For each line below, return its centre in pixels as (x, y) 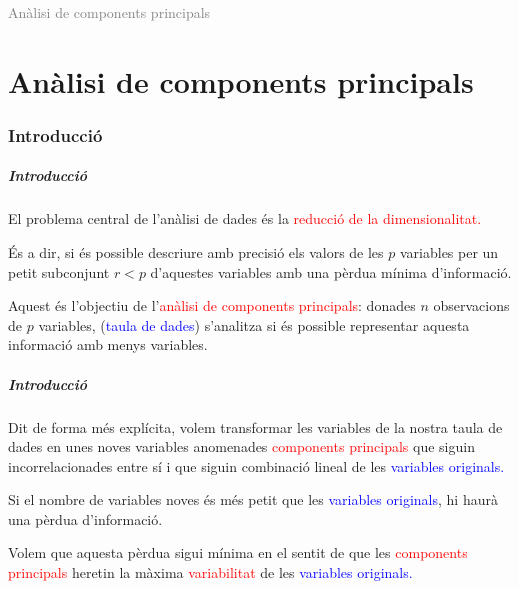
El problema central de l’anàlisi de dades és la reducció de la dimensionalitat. (245, 218)
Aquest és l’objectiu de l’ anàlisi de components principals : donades (212, 305)
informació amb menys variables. (108, 344)
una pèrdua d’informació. (85, 518)
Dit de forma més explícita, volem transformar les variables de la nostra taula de (255, 426)
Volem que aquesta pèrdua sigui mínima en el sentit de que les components (238, 552)
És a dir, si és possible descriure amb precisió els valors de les (196, 251)
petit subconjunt (59, 271)
